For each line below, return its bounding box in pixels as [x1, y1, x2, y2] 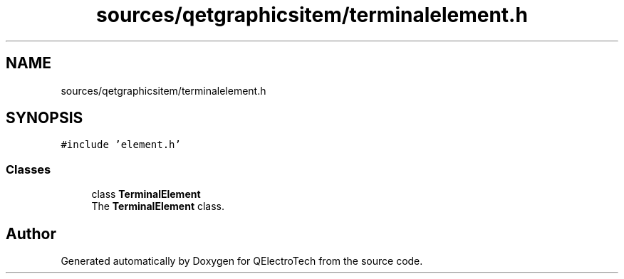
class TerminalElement [91, 188, 201, 201]
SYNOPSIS [6, 109, 83, 127]
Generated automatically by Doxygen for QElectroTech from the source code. [61, 255, 423, 268]
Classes [6, 162, 51, 177]
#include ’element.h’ [61, 139, 181, 151]
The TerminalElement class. [91, 200, 225, 213]
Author [6, 224, 56, 243]
